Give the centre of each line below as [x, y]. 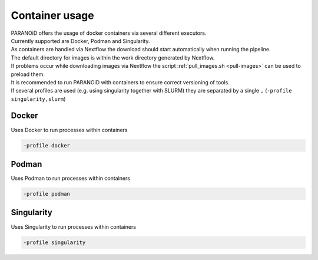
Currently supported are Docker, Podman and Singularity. [80, 41]
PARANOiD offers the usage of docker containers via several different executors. [109, 33]
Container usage [52, 15]
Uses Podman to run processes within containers [71, 178]
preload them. [28, 74]
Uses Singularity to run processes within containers [74, 226]
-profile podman [47, 194]
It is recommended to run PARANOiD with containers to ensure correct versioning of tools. [120, 82]
